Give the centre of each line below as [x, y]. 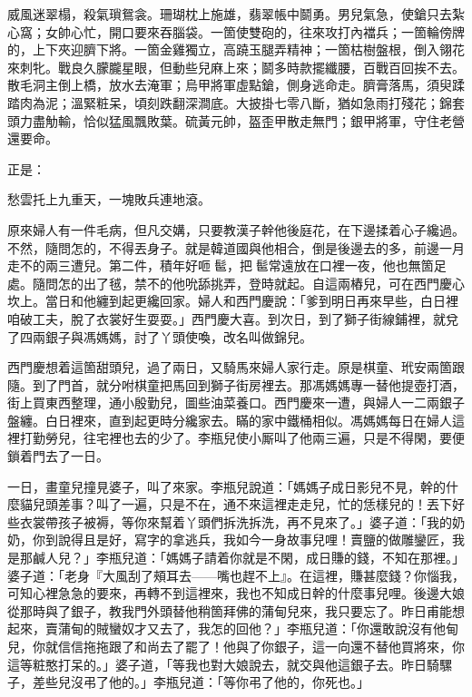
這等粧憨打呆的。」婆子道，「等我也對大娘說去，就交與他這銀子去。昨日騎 [223, 664]
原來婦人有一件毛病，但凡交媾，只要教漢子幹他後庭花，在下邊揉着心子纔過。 [236, 229]
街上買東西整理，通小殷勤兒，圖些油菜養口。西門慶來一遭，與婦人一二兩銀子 [236, 402]
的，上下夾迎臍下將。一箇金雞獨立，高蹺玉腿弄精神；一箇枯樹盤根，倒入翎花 [236, 49]
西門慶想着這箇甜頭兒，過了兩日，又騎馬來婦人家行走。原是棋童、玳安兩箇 [230, 367]
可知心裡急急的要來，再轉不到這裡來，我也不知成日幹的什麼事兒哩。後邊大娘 [236, 593]
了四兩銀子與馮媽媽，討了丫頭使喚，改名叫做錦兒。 [160, 336]
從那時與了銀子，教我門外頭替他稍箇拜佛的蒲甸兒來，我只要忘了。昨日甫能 [230, 610]
